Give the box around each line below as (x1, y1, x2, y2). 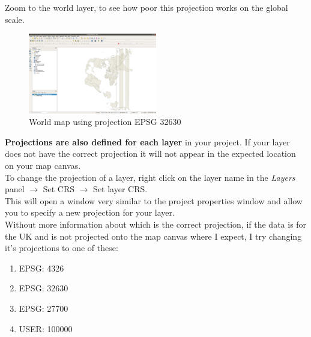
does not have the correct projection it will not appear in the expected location (5, 147, 296, 160)
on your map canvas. (5, 159, 81, 172)
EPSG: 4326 (19, 261, 64, 274)
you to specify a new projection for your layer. (5, 206, 175, 219)
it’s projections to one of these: (5, 241, 118, 254)
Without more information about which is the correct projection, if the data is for (5, 218, 307, 231)
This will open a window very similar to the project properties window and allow (5, 194, 303, 207)
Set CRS (43, 183, 75, 195)
